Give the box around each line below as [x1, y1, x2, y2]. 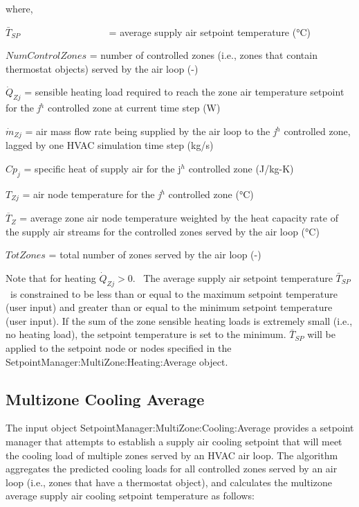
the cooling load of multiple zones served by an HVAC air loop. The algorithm [6, 447, 338, 462]
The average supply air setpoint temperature [143, 270, 333, 285]
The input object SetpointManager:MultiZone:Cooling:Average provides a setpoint [6, 420, 354, 435]
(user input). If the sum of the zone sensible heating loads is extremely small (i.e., [6, 313, 353, 328]
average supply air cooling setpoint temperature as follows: [6, 488, 255, 503]
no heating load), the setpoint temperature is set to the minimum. [6, 327, 286, 341]
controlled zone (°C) [168, 186, 254, 201]
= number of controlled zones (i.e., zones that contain [89, 48, 317, 62]
